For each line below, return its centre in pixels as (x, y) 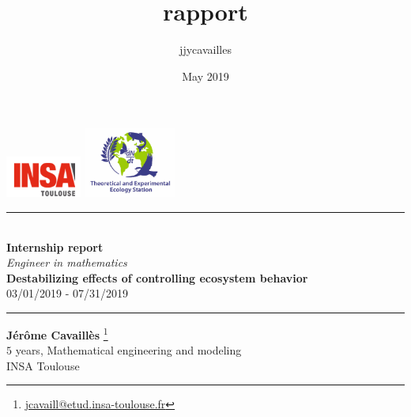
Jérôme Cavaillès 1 (57, 334)
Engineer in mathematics (67, 262)
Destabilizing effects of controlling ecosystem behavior (157, 277)
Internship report (55, 246)
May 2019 (205, 76)
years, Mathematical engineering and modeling (128, 350)
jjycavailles (205, 49)
